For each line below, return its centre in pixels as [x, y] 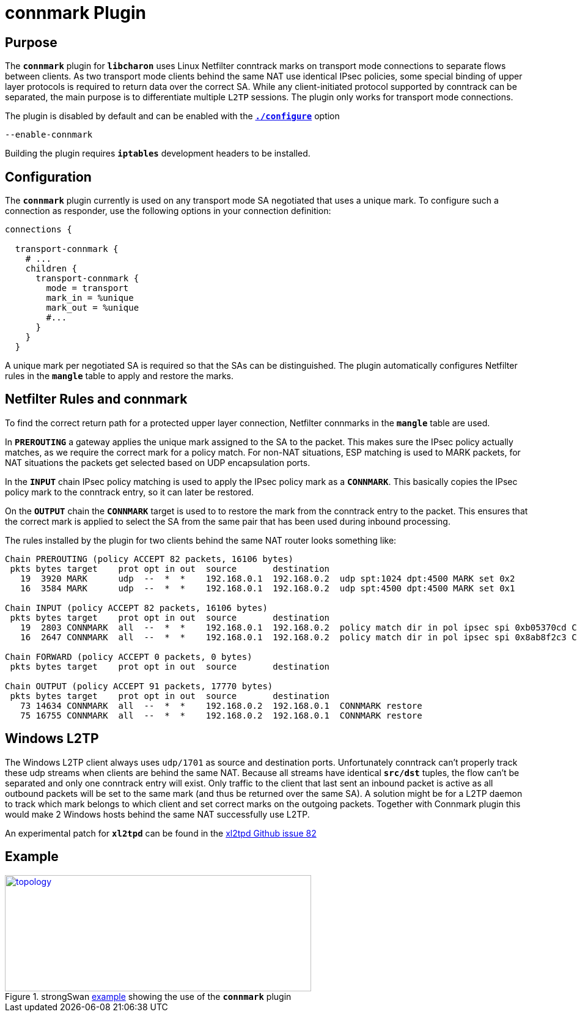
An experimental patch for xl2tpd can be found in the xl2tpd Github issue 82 [161, 833]
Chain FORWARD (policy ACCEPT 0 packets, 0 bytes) [129, 656]
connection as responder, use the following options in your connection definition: [168, 211]
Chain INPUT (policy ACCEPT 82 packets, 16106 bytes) [136, 608]
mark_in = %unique [90, 298]
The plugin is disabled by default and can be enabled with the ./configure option [172, 116]
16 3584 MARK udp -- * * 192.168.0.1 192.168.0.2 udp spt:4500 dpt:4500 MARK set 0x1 [268, 588]
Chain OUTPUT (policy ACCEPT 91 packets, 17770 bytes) [139, 686]
